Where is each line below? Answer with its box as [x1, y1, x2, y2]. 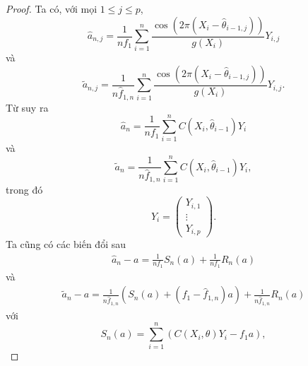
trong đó [6, 182, 43, 196]
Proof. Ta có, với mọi [6, 1, 97, 16]
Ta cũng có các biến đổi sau [6, 237, 126, 252]
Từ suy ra [6, 100, 49, 114]
